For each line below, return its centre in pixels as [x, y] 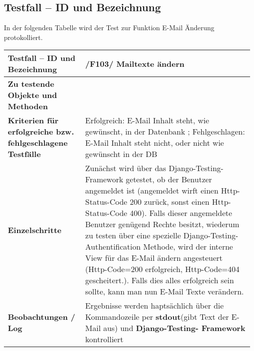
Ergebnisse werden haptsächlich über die [154, 306]
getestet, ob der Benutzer [169, 179]
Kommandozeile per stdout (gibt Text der [157, 317]
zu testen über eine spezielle [133, 235]
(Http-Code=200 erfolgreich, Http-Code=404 [162, 269]
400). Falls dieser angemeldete [181, 213]
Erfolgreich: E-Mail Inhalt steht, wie [147, 120]
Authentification [113, 247]
